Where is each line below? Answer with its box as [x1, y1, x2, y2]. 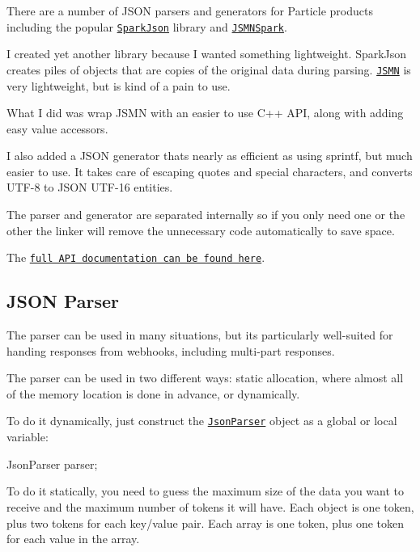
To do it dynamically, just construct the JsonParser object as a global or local [6, 412, 397, 429]
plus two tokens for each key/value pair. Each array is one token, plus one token [6, 514, 405, 531]
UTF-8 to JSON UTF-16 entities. [6, 179, 173, 196]
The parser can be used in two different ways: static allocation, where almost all [6, 369, 404, 386]
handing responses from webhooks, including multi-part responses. [6, 342, 335, 359]
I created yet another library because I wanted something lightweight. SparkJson [6, 45, 407, 62]
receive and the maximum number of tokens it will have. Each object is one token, [6, 498, 414, 515]
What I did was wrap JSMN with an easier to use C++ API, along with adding [6, 104, 404, 121]
